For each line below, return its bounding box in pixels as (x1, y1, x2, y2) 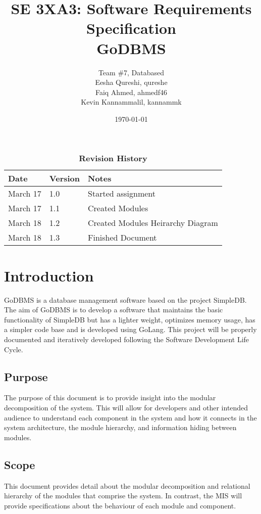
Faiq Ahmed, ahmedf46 (95, 86, 168, 97)
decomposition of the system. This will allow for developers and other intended (4, 402, 248, 412)
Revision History (79, 152, 147, 164)
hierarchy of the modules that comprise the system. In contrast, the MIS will (4, 490, 242, 501)
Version (49, 172, 80, 184)
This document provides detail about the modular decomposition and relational (4, 480, 250, 491)
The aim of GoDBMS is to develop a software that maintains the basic (4, 304, 223, 315)
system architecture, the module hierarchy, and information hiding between (4, 422, 237, 433)
